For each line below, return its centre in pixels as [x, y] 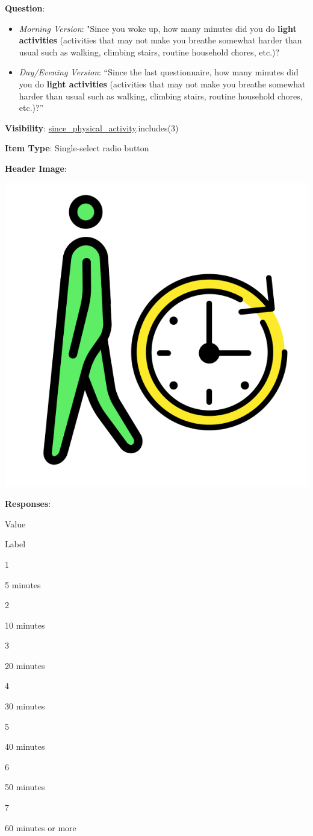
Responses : [28, 504]
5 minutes [23, 584]
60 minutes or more [41, 827]
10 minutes [25, 625]
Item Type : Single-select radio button [77, 148]
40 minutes [25, 746]
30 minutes [25, 706]
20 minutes [25, 665]
